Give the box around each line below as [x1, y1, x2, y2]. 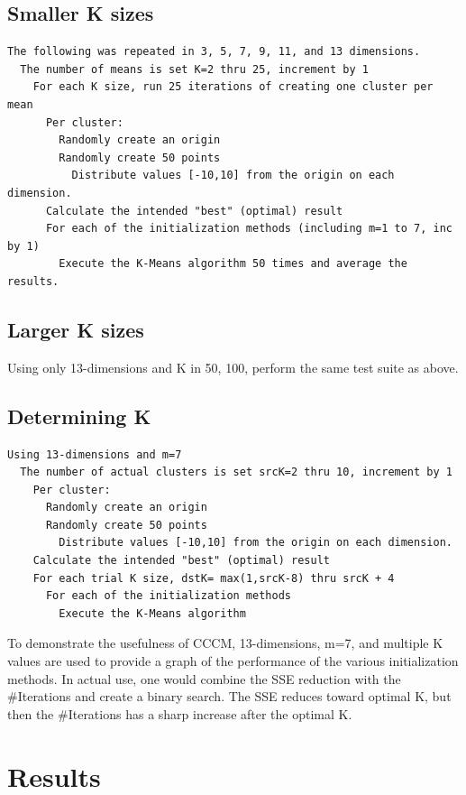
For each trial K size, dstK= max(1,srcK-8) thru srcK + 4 [32, 571, 395, 585]
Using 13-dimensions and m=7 [7, 448, 182, 461]
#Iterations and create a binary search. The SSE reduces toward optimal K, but [7, 687, 452, 706]
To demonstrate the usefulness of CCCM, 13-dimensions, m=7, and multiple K [7, 633, 443, 652]
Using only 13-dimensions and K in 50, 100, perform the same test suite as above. [7, 357, 459, 376]
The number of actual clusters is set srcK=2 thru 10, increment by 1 [20, 466, 452, 479]
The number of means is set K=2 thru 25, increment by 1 [20, 62, 369, 76]
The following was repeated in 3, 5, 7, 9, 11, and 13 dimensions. [7, 45, 421, 59]
